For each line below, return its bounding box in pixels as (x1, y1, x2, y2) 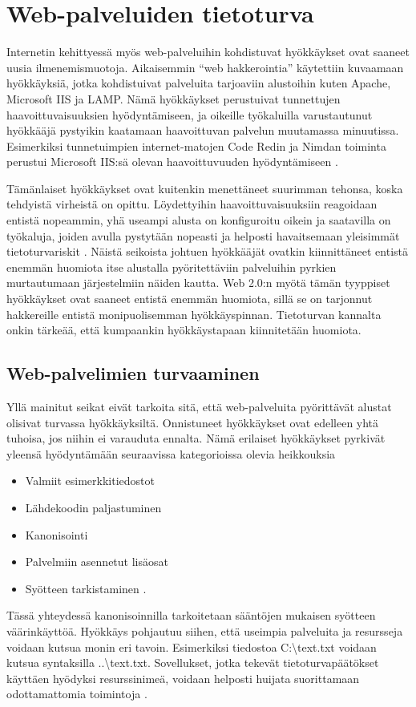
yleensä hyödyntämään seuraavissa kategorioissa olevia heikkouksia (6, 445, 336, 462)
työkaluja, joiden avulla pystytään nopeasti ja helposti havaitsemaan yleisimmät (6, 227, 400, 244)
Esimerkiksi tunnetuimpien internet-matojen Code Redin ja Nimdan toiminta (6, 137, 386, 154)
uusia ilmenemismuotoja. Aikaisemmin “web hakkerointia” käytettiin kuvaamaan (6, 59, 404, 75)
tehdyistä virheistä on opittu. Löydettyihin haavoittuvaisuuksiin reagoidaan (6, 196, 378, 212)
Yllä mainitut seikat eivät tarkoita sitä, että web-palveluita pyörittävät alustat (6, 398, 392, 415)
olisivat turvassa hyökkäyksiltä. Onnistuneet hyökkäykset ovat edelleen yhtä (6, 414, 379, 430)
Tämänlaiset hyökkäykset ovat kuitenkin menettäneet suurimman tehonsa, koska (6, 180, 403, 196)
